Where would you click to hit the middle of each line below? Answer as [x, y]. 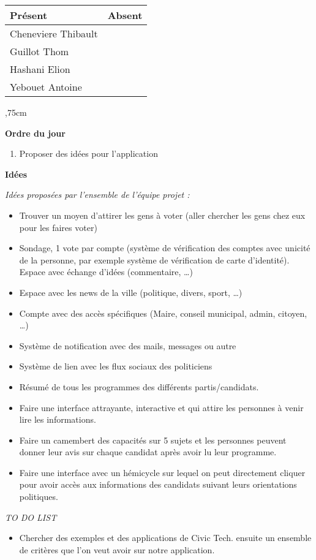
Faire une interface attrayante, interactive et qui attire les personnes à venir [161, 407]
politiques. [39, 497]
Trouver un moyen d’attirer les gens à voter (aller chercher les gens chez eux [162, 215]
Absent [125, 15]
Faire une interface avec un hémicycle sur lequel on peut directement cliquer [162, 472]
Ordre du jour [35, 133]
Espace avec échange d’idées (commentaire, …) [106, 272]
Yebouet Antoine [46, 87]
